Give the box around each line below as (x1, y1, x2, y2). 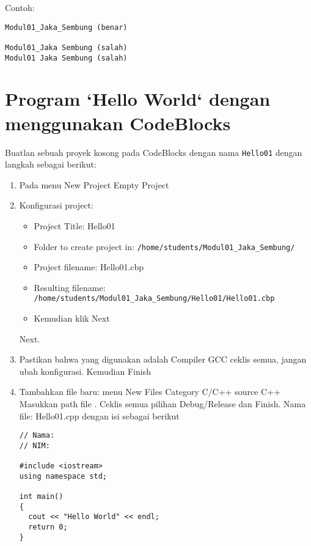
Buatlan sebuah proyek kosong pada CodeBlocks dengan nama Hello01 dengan (5, 146, 302, 158)
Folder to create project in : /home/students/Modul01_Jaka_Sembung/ (34, 240, 295, 253)
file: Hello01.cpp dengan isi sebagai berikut (19, 409, 180, 422)
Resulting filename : (34, 281, 106, 293)
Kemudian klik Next (34, 312, 110, 325)
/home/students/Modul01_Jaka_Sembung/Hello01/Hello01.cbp (34, 294, 275, 303)
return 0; (28, 523, 68, 532)
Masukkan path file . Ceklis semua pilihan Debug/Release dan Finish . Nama (19, 397, 306, 410)
